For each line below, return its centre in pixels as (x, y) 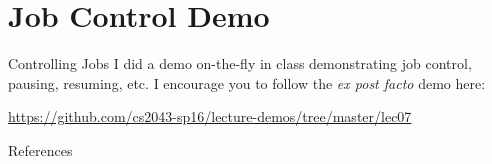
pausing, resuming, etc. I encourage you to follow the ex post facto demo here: (247, 82)
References (40, 149)
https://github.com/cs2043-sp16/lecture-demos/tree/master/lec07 (210, 116)
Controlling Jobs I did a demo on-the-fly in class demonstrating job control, (240, 63)
